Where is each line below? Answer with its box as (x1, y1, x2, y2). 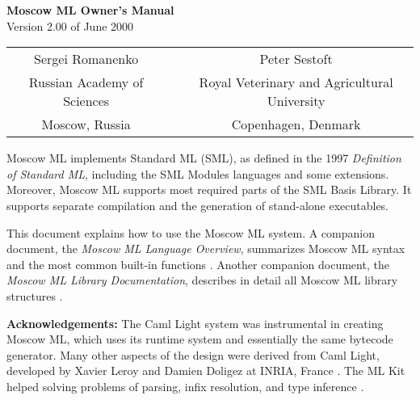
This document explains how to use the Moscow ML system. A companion (6, 224, 375, 241)
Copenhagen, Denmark (231, 115, 361, 134)
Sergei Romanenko (34, 49, 139, 69)
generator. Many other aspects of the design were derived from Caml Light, (6, 346, 380, 363)
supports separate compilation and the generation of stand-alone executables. (6, 196, 389, 213)
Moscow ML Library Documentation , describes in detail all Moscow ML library (6, 272, 398, 288)
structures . (6, 287, 63, 304)
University (267, 91, 325, 111)
